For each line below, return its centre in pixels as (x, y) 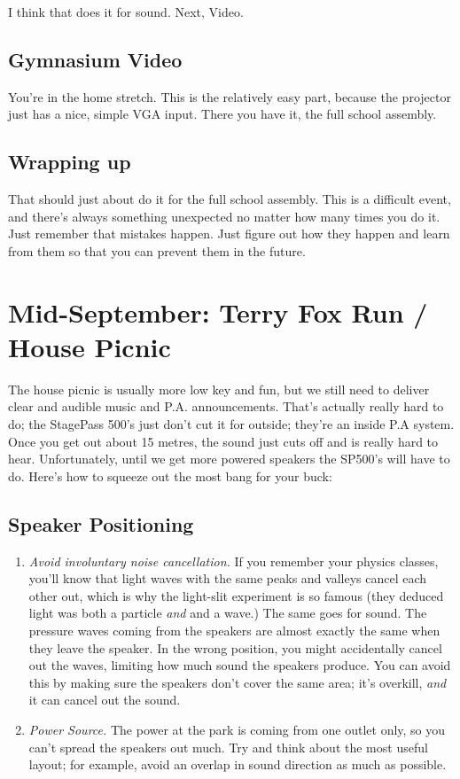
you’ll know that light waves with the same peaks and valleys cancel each (228, 578)
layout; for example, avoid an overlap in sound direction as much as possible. (238, 764)
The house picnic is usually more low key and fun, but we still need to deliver (219, 389)
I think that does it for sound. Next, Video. (126, 12)
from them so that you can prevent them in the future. (157, 250)
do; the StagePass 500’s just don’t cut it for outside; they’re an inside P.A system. (231, 424)
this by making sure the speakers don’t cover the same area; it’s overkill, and (238, 682)
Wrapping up (70, 162)
